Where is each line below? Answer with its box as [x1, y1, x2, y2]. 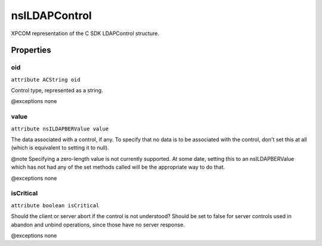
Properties [11, 45, 51, 55]
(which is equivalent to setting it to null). [11, 144, 110, 151]
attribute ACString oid [11, 76, 80, 83]
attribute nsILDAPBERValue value [11, 125, 109, 132]
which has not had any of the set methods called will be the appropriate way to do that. [11, 164, 225, 171]
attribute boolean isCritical [11, 202, 100, 208]
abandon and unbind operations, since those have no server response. [11, 221, 185, 228]
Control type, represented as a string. [11, 87, 104, 94]
